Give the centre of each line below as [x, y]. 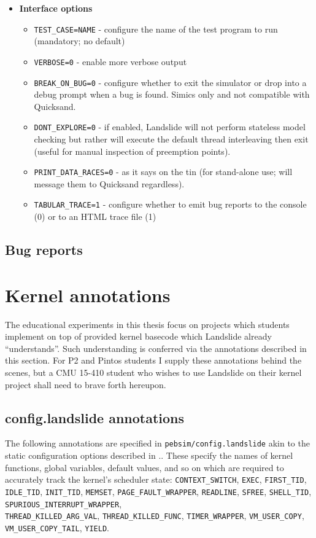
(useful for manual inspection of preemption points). [132, 151]
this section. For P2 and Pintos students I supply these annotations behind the [153, 360]
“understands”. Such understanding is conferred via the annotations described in [156, 348]
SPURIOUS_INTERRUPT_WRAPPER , [64, 503]
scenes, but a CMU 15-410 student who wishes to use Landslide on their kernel [153, 372]
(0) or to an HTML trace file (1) [95, 216]
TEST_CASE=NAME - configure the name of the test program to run [156, 29]
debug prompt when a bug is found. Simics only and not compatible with [172, 94]
